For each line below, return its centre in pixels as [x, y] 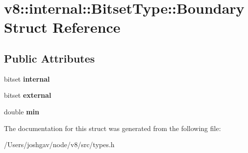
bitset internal [27, 78]
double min [22, 111]
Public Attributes [50, 58]
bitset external [28, 95]
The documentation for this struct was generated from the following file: [112, 128]
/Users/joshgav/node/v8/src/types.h [59, 144]
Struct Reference [62, 27]
